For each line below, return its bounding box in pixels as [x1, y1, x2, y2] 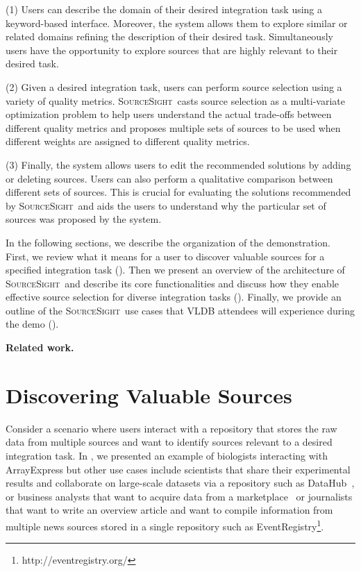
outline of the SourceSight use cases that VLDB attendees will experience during [6, 303, 355, 317]
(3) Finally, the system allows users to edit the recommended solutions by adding [6, 157, 351, 171]
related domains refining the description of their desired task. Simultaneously [6, 29, 333, 44]
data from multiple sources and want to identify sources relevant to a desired [6, 435, 333, 449]
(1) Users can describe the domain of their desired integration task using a [6, 2, 323, 16]
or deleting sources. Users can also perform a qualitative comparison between [6, 171, 333, 185]
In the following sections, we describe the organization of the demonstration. [6, 235, 330, 249]
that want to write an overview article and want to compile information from [6, 503, 333, 517]
